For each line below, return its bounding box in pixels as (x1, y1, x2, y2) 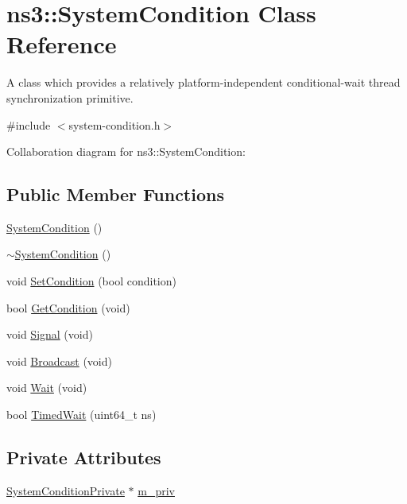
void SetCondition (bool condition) (6, 273, 176, 289)
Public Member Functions (6, 182, 224, 207)
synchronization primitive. (6, 89, 134, 106)
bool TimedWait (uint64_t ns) (6, 406, 157, 423)
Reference (6, 28, 117, 60)
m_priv (138, 482, 175, 498)
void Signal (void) (6, 326, 93, 343)
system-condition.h (68, 116, 161, 133)
